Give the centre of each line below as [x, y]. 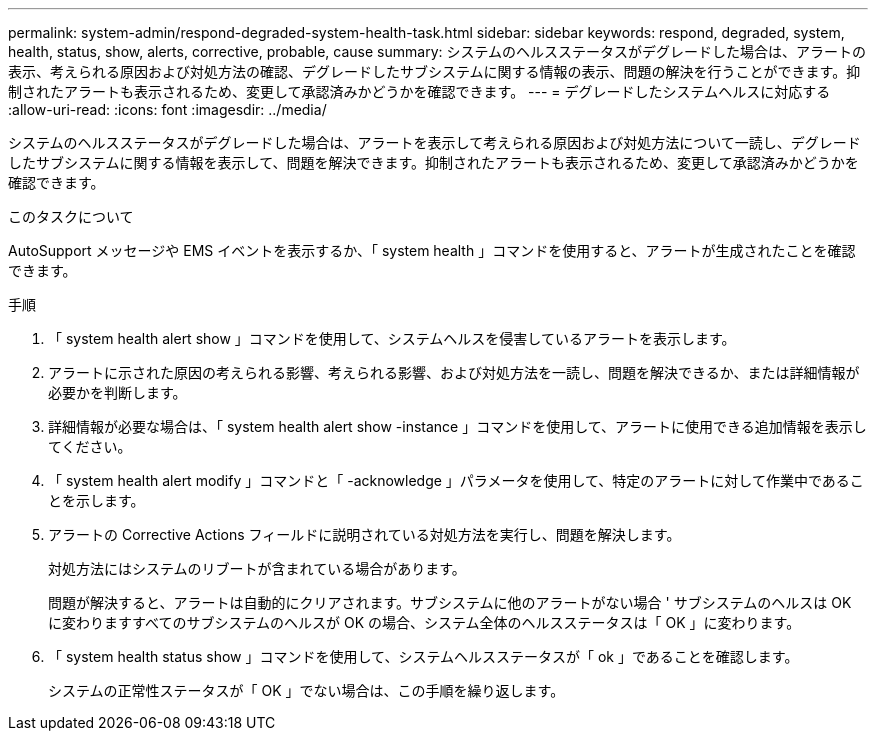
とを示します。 [96, 500]
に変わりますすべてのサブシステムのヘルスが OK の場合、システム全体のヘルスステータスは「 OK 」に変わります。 [424, 622]
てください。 [90, 446]
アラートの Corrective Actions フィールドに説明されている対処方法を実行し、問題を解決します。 [364, 534]
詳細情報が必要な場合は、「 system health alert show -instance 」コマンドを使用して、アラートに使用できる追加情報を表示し [457, 426]
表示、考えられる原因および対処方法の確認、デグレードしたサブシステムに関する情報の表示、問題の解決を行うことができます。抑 [434, 71]
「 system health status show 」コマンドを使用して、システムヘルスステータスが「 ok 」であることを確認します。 [423, 656]
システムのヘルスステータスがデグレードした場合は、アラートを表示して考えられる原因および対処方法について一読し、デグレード [434, 142]
